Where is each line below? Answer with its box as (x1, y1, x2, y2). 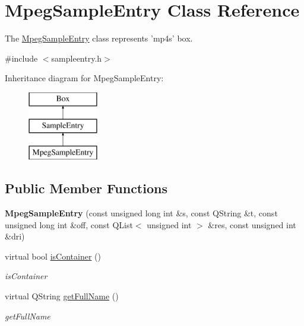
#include (5, 52, 38, 64)
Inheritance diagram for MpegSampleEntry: (5, 72, 164, 84)
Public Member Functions (5, 179, 167, 197)
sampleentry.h (51, 52, 102, 64)
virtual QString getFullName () (5, 290, 119, 302)
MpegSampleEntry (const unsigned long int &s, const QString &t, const (5, 207, 278, 219)
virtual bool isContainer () (5, 250, 101, 262)
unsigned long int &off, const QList (5, 218, 133, 231)
